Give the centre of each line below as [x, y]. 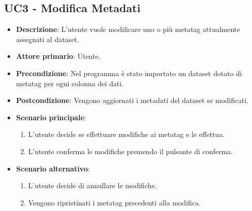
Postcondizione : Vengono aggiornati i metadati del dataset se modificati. [132, 100]
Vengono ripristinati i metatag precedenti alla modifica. [114, 202]
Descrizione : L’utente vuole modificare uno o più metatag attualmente [128, 29]
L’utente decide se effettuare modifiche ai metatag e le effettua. [126, 134]
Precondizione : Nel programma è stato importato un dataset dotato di [129, 73]
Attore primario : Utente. [58, 56]
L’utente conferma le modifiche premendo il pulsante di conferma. [131, 151]
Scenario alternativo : [53, 168]
